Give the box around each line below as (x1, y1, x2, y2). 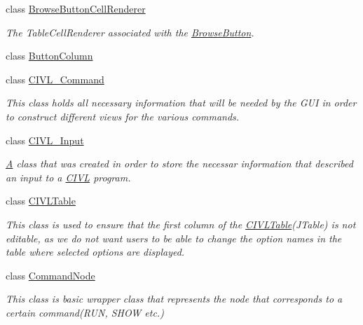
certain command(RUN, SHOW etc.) (6, 305, 164, 319)
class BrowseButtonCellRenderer (6, 1, 146, 15)
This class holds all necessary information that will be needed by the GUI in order (6, 95, 357, 110)
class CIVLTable (6, 193, 76, 208)
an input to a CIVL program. (6, 170, 131, 184)
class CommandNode (6, 268, 95, 282)
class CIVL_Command (6, 71, 104, 86)
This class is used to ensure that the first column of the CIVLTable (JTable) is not (6, 216, 356, 231)
